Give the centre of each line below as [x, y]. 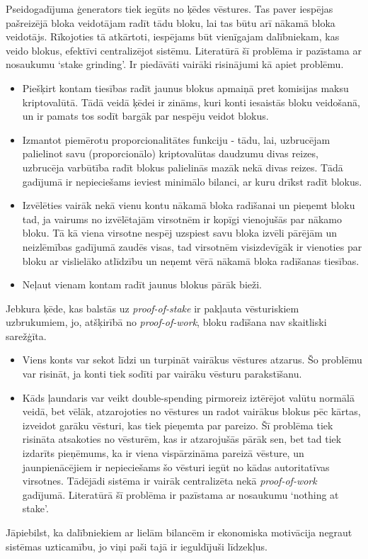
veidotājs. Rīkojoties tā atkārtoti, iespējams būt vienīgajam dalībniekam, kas [173, 36]
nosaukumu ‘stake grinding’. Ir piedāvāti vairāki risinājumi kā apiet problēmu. [175, 64]
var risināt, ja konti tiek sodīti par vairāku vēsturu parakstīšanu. [162, 374]
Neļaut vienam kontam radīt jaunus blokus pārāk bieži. [142, 284]
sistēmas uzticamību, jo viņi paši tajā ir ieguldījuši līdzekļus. [137, 546]
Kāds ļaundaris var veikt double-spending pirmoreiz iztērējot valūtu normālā [188, 397]
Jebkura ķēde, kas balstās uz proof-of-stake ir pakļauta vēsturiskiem [153, 308]
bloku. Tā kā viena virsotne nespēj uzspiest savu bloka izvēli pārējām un [180, 233]
